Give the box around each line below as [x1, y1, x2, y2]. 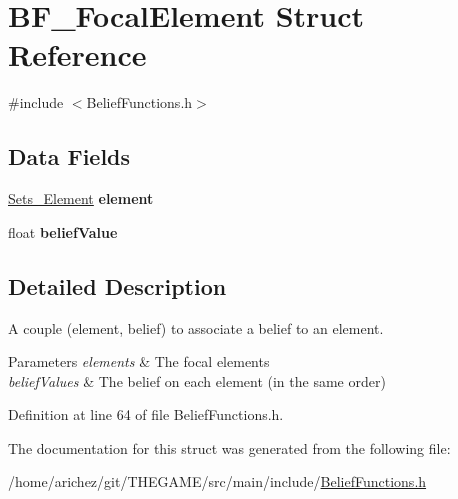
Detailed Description [8, 270, 227, 301]
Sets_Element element [8, 188, 154, 209]
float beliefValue [8, 221, 118, 242]
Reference [8, 34, 147, 75]
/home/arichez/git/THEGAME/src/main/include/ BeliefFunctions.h [8, 471, 427, 492]
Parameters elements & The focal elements [8, 351, 270, 372]
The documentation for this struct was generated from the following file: [8, 437, 451, 458]
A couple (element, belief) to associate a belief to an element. [8, 317, 384, 338]
